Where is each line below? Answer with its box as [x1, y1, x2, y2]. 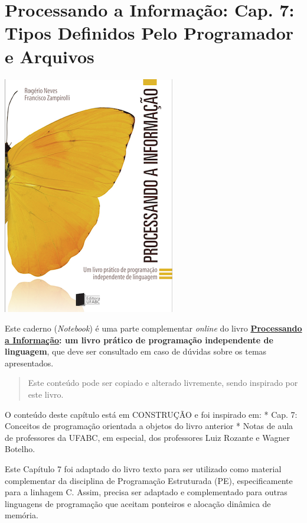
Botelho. [5, 443, 35, 455]
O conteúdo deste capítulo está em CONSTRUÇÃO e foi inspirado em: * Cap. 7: [5, 408, 298, 420]
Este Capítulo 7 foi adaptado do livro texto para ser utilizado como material [5, 463, 282, 475]
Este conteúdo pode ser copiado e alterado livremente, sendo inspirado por [28, 376, 298, 389]
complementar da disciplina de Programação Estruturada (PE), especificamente [5, 474, 293, 486]
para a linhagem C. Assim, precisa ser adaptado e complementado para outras [5, 486, 288, 498]
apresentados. [5, 356, 54, 369]
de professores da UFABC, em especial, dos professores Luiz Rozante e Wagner [5, 431, 290, 443]
